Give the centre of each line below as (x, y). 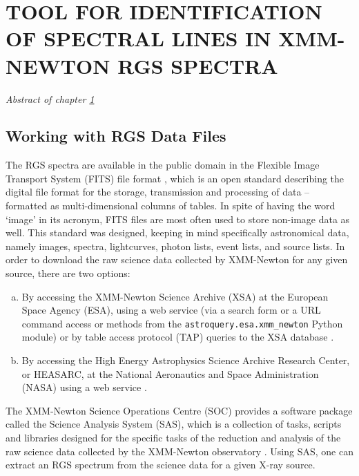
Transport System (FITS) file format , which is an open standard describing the (175, 178)
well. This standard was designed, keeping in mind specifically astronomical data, (177, 232)
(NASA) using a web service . (84, 387)
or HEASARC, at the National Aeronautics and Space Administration (170, 373)
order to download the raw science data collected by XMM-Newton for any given (177, 259)
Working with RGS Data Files (116, 136)
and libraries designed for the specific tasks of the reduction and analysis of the (173, 438)
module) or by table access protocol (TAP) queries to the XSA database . (178, 337)
